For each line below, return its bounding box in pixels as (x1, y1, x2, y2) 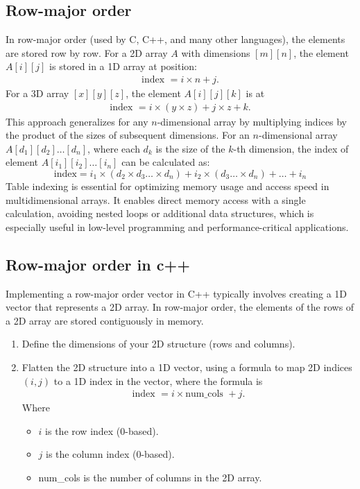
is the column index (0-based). (46, 447, 175, 461)
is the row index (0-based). (45, 423, 159, 438)
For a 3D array (6, 86, 69, 101)
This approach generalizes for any (6, 114, 148, 128)
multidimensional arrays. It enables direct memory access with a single (6, 192, 306, 207)
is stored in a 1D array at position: (49, 59, 197, 74)
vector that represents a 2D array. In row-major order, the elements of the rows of (6, 300, 354, 314)
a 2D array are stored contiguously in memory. (6, 313, 204, 327)
